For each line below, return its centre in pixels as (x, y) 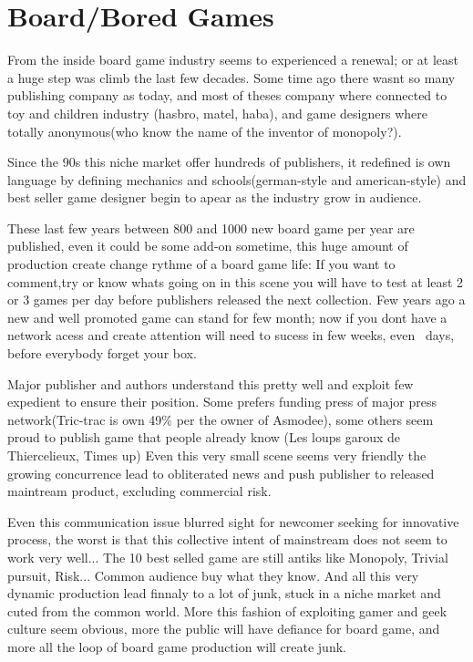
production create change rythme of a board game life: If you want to (201, 264)
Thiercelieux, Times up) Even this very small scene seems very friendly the (217, 455)
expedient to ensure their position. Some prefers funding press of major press (222, 402)
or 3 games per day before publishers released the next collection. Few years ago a (236, 300)
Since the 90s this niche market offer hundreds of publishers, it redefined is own (229, 162)
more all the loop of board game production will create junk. (177, 646)
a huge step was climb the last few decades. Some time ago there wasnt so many (231, 77)
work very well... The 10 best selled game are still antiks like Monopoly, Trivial (228, 557)
